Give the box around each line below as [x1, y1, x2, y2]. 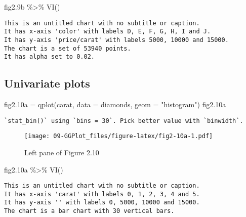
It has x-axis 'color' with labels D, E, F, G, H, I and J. [4, 28, 211, 35]
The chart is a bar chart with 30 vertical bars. [4, 207, 175, 215]
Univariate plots [4, 75, 90, 91]
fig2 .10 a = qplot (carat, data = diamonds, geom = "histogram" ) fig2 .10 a [4, 99, 226, 110]
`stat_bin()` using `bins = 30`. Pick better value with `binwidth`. [4, 117, 243, 124]
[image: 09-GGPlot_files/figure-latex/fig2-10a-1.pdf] [24, 133, 213, 140]
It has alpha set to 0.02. [4, 53, 95, 61]
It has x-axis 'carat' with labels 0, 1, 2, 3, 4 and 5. [4, 190, 200, 198]
